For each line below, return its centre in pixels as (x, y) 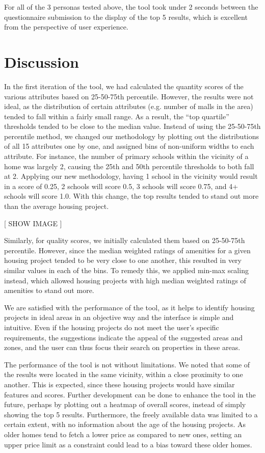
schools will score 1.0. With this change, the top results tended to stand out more (131, 196)
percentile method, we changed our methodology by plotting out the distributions (132, 136)
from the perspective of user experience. (66, 27)
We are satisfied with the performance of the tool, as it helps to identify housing (129, 307)
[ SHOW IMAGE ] (33, 223)
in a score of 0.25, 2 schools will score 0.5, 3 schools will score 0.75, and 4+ (121, 186)
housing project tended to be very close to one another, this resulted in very (123, 260)
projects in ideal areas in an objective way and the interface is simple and (119, 317)
